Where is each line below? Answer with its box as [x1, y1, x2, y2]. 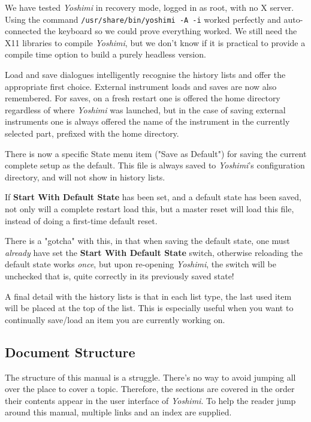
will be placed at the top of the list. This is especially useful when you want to [5, 302, 294, 314]
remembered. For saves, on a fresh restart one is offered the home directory [5, 92, 280, 104]
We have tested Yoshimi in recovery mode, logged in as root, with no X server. [5, 1, 294, 13]
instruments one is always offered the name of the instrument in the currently [5, 115, 290, 128]
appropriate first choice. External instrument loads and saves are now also [5, 80, 277, 92]
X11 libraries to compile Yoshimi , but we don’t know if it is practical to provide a [5, 36, 306, 49]
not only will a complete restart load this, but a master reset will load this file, [5, 202, 294, 215]
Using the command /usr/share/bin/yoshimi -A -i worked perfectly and [5, 13, 281, 25]
